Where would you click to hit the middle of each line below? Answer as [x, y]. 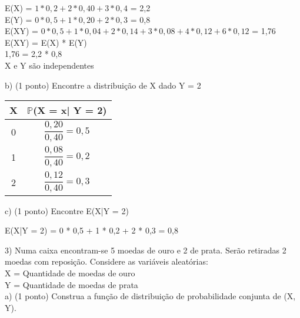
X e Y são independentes [49, 65]
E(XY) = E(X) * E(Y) [46, 42]
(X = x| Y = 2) [70, 110]
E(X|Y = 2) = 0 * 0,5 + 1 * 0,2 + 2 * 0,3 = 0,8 [91, 230]
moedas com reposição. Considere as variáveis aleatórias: [106, 261]
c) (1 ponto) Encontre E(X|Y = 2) [67, 210]
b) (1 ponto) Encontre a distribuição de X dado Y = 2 [103, 85]
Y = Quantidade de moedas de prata [71, 284]
